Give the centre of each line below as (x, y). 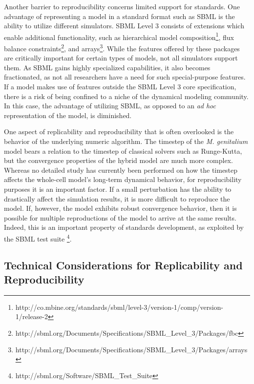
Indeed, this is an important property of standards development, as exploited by (124, 227)
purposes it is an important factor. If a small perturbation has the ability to (118, 189)
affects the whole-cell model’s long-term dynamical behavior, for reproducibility (123, 179)
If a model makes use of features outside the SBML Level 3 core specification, (120, 87)
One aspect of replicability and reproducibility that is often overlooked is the (119, 131)
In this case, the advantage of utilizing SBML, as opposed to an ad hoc (110, 106)
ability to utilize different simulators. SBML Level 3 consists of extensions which (124, 26)
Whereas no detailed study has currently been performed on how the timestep (121, 170)
